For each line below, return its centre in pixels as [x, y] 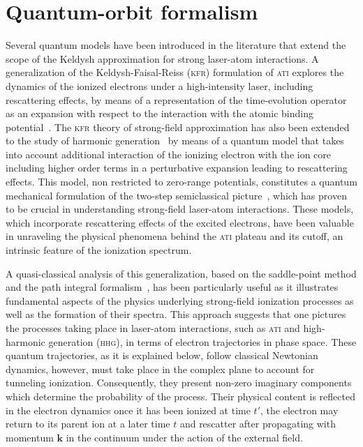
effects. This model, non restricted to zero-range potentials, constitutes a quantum [181, 182]
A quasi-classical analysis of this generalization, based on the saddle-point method [181, 273]
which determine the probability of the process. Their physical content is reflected [180, 396]
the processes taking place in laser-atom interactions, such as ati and [153, 328]
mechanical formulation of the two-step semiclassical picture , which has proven [176, 195]
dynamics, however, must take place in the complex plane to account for [160, 369]
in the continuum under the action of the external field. [184, 437]
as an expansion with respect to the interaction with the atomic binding [160, 113]
